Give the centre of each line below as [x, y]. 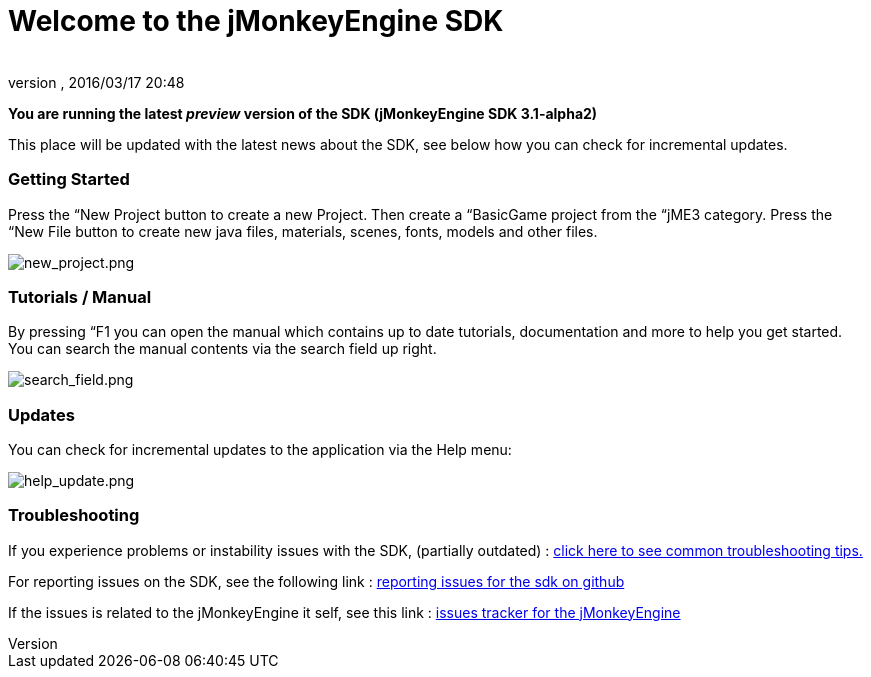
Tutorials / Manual [80, 296]
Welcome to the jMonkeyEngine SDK [256, 21]
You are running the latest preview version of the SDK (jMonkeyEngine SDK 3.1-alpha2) [303, 113]
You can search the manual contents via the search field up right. [222, 349]
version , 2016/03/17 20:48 [96, 82]
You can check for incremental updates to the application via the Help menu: [260, 449]
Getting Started [69, 179]
